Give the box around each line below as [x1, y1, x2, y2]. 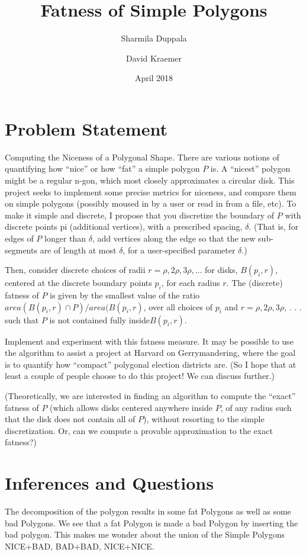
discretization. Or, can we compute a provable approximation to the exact [5, 424, 273, 436]
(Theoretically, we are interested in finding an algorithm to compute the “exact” [5, 389, 296, 401]
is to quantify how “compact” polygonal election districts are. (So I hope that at [5, 358, 297, 370]
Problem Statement [5, 116, 168, 140]
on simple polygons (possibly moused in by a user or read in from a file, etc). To [5, 197, 297, 210]
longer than [44, 232, 86, 244]
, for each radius [161, 277, 220, 289]
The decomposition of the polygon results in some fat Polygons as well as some [5, 505, 291, 518]
